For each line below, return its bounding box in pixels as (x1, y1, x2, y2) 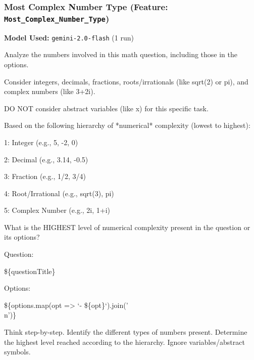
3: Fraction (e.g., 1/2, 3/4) (4, 171, 86, 182)
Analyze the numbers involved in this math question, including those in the (4, 49, 237, 60)
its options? (4, 232, 40, 242)
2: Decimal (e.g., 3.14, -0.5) (4, 154, 88, 164)
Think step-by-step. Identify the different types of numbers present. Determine (4, 327, 247, 337)
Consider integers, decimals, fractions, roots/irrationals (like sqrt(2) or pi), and (4, 76, 248, 86)
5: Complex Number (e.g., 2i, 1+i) (4, 205, 111, 215)
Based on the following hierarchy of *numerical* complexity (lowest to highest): (4, 120, 250, 130)
